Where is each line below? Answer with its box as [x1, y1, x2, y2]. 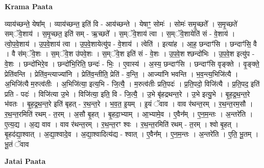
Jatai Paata [5, 156, 46, 166]
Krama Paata [5, 1, 53, 11]
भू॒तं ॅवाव [5, 138, 29, 149]
